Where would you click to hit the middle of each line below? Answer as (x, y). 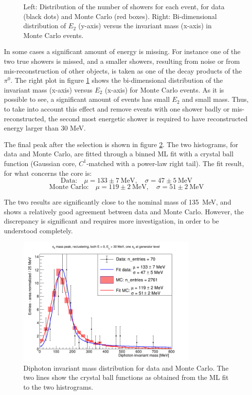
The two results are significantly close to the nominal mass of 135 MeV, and (118, 202)
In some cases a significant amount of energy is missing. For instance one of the (122, 51)
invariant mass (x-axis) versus (48, 89)
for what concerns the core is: (48, 173)
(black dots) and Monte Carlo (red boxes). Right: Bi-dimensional (120, 16)
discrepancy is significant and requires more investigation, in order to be (112, 221)
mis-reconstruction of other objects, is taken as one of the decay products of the (123, 70)
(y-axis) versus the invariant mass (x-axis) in (145, 26)
